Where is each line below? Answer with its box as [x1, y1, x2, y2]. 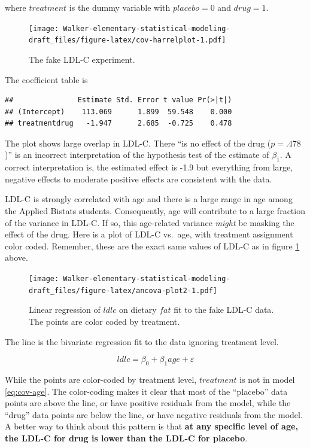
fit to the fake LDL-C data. [174, 303, 274, 316]
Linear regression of [29, 303, 101, 316]
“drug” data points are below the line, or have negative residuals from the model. [5, 408, 303, 420]
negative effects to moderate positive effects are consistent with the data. [5, 172, 272, 185]
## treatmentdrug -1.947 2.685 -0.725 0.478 [5, 119, 232, 128]
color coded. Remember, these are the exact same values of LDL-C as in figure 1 [5, 239, 300, 252]
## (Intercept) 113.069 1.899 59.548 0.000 [5, 107, 232, 116]
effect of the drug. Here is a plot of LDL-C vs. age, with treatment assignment [5, 228, 293, 240]
